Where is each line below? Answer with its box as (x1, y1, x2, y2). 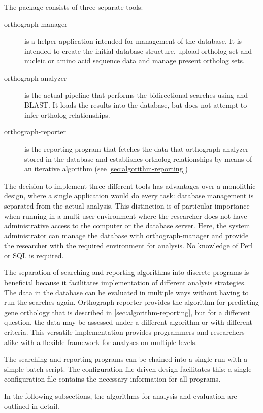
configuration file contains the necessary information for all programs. (4, 373, 221, 384)
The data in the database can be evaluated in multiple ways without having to (4, 287, 249, 297)
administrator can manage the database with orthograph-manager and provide (4, 230, 249, 240)
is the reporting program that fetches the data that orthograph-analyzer (24, 143, 249, 154)
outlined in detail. (4, 400, 59, 411)
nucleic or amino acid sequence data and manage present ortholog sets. (24, 55, 245, 66)
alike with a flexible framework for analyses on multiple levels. (4, 336, 198, 347)
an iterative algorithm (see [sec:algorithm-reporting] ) (24, 163, 188, 174)
